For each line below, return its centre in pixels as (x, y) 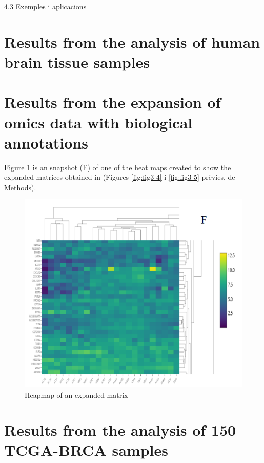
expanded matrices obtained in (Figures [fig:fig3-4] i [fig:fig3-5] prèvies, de (120, 177)
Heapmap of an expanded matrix (76, 394)
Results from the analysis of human (132, 41)
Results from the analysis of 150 (120, 430)
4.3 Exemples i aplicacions (45, 6)
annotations (46, 142)
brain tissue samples (77, 61)
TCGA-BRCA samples (86, 450)
